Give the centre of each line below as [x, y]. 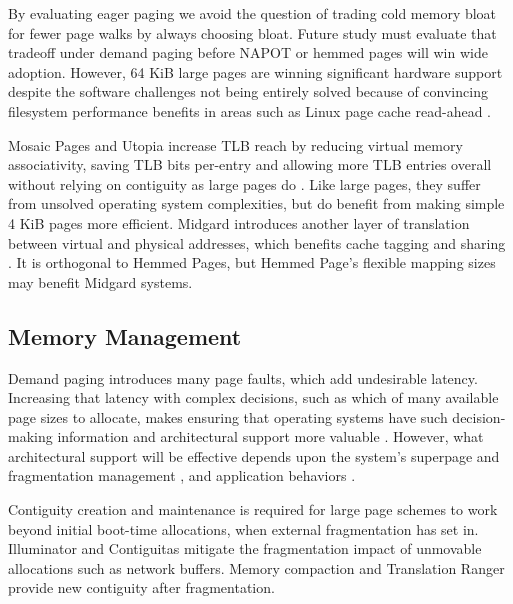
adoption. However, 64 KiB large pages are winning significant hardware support [255, 71]
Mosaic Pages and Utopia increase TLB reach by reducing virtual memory [235, 144]
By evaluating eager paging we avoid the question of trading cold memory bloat [252, 13]
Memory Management [125, 335]
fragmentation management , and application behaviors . [182, 475]
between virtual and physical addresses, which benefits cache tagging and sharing [257, 242]
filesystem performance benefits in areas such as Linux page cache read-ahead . [249, 110]
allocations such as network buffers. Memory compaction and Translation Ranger [256, 567]
